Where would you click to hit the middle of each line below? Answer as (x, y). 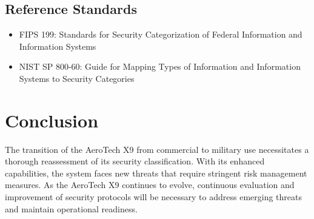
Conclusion (52, 120)
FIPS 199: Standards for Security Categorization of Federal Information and (161, 34)
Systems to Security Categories (77, 78)
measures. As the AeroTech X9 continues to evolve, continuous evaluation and (150, 185)
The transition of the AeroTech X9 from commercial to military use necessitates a (157, 149)
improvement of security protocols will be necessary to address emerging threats (153, 197)
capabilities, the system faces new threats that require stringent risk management (156, 173)
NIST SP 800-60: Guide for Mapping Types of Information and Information (160, 66)
